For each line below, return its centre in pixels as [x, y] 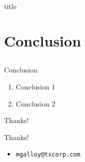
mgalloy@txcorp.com [48, 155]
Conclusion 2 [35, 103]
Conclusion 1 [35, 86]
